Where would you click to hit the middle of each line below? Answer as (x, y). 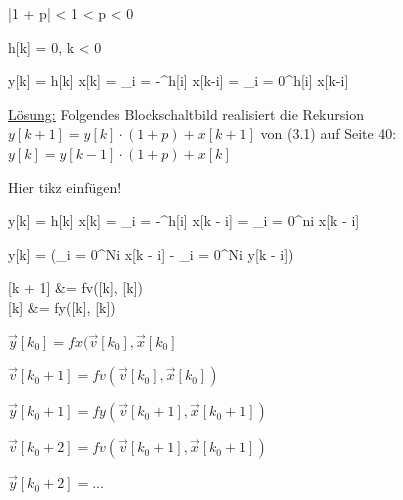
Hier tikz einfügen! (65, 186)
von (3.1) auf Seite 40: (328, 133)
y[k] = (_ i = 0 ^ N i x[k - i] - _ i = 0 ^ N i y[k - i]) (151, 253)
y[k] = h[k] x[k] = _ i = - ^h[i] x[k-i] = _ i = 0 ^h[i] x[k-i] (178, 80)
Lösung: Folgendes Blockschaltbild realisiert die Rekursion (186, 113)
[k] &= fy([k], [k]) (62, 306)
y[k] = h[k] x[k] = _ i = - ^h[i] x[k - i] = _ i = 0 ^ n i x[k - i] (184, 220)
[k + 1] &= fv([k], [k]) (75, 287)
